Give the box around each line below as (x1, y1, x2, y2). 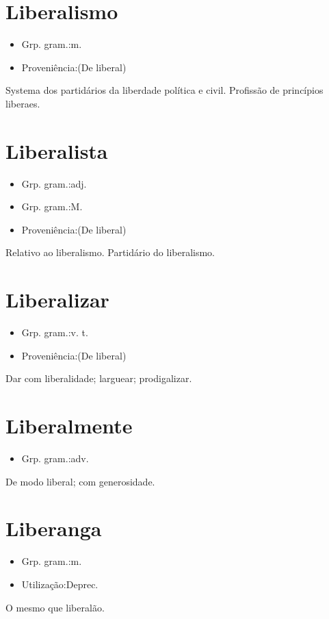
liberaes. (5, 96, 40, 110)
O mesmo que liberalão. (5, 600, 105, 614)
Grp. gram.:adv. (21, 451, 89, 466)
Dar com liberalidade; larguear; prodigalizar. (5, 371, 192, 386)
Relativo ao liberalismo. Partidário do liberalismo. (5, 245, 215, 260)
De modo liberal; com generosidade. (5, 474, 155, 488)
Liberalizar (5, 286, 109, 314)
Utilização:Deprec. (21, 577, 98, 591)
